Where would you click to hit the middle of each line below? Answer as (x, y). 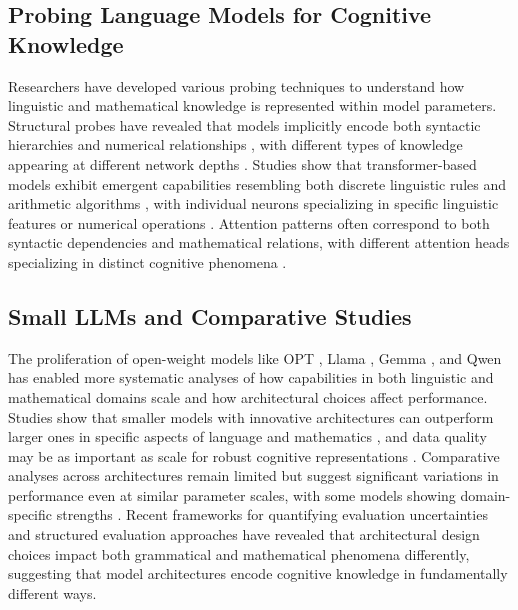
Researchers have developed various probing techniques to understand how (236, 85)
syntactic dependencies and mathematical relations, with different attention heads (259, 242)
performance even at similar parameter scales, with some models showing (232, 494)
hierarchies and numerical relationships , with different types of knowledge (235, 144)
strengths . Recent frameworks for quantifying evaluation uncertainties (272, 514)
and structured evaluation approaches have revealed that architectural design (244, 534)
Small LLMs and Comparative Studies (210, 315)
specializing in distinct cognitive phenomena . (147, 261)
